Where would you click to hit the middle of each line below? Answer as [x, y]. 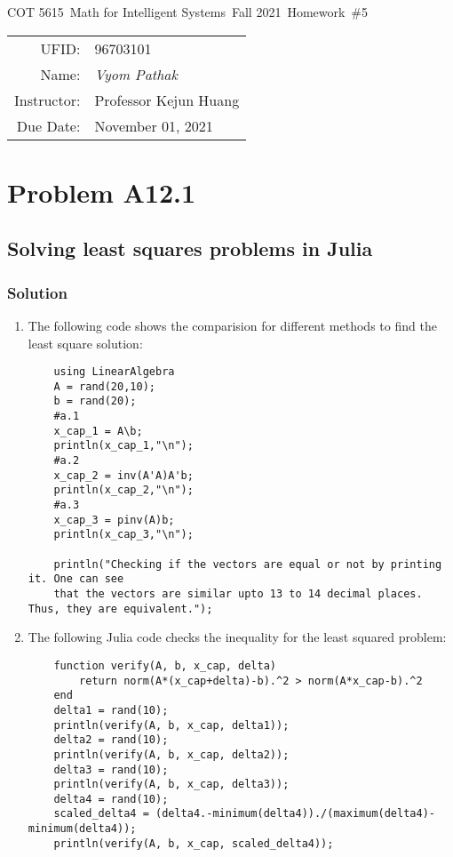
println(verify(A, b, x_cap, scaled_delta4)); [194, 843]
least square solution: [85, 343]
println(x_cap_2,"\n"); [123, 490]
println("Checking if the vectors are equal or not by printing [248, 564]
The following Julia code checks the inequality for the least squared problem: [237, 637]
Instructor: [48, 100]
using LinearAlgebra [114, 372]
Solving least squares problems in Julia [190, 248]
